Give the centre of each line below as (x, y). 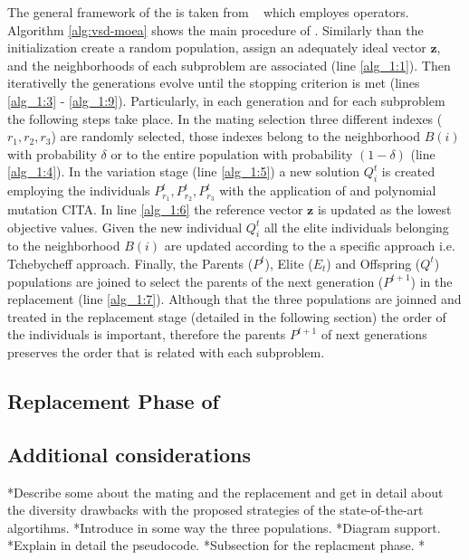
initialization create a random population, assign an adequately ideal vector (217, 47)
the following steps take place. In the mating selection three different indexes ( (225, 118)
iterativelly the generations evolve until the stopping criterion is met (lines (214, 83)
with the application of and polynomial (328, 190)
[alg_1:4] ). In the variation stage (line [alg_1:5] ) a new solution (184, 171)
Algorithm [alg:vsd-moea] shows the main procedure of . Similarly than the (215, 29)
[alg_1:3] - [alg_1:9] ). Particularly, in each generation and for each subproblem (226, 100)
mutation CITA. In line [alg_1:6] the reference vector (155, 209)
